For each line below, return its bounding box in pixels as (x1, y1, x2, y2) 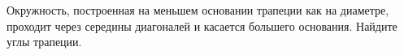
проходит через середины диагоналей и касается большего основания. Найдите (7, 17, 397, 34)
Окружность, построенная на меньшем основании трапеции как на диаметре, (7, 2, 389, 18)
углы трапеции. (7, 33, 82, 50)
